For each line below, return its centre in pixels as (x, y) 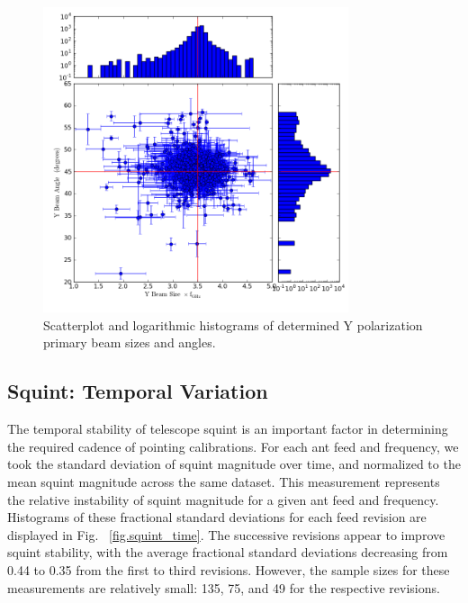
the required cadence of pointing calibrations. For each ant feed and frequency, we (233, 446)
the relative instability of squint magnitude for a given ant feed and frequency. (223, 499)
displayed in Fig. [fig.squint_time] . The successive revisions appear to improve (226, 534)
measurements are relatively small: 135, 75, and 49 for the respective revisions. (224, 587)
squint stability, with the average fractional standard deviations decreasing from (228, 552)
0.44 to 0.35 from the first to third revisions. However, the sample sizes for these (229, 569)
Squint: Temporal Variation (138, 391)
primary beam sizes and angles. (130, 342)
